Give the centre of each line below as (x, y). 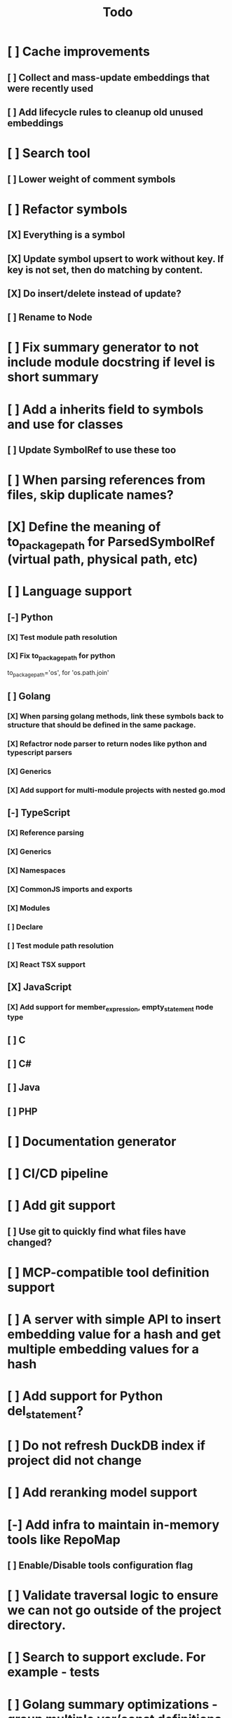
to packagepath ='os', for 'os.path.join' (59, 674)
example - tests (54, 1672)
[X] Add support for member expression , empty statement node (110, 1008)
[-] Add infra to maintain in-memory (113, 1525)
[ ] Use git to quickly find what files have (97, 1231)
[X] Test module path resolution (62, 637)
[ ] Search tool (49, 153)
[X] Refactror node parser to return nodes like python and (107, 744)
